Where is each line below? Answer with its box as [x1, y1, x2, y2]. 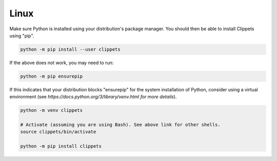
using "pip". [9, 32, 34, 38]
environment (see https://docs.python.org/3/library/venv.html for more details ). [9, 94, 177, 100]
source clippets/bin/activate [20, 129, 96, 135]
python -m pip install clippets [20, 144, 102, 149]
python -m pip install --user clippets [20, 46, 121, 52]
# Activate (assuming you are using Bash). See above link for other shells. [20, 122, 221, 128]
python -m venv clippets [20, 108, 83, 113]
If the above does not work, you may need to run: [9, 59, 114, 66]
